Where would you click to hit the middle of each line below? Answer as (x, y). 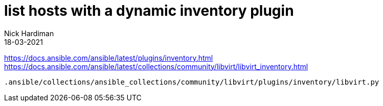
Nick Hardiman (29, 33)
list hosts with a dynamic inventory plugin (149, 11)
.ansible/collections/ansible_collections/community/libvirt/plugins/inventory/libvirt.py (192, 82)
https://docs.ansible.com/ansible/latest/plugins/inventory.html (109, 58)
